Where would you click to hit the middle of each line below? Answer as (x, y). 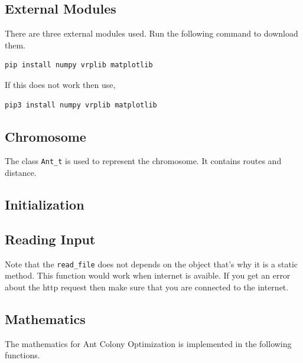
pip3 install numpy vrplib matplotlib (81, 105)
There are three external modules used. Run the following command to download (151, 33)
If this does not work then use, (60, 84)
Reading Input (50, 239)
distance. (21, 173)
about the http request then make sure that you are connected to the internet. (147, 287)
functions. (22, 355)
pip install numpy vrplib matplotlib (79, 65)
